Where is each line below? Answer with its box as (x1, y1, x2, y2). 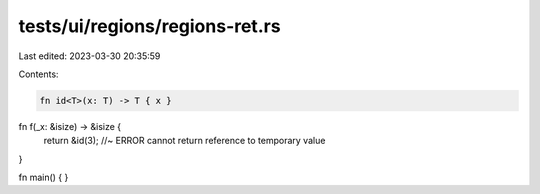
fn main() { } (18, 171, 69, 184)
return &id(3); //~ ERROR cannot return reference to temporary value (43, 135, 326, 147)
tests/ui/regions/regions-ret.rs (18, 15, 281, 37)
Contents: (18, 68, 59, 80)
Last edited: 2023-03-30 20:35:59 (18, 50, 161, 62)
